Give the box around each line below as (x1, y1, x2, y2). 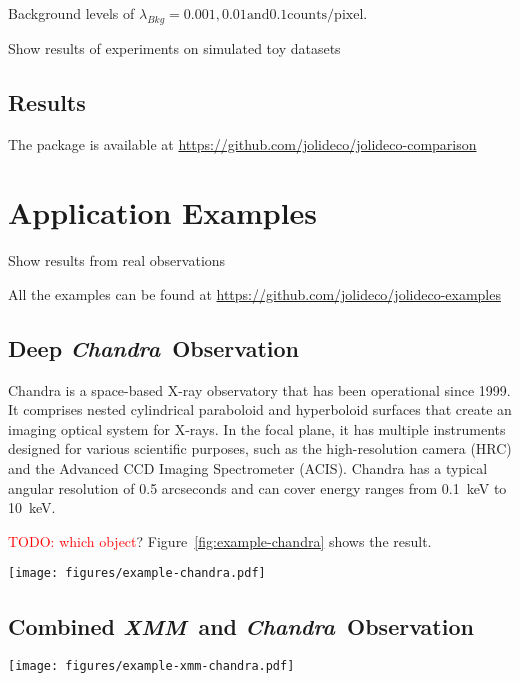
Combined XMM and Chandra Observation (8, 610, 474, 641)
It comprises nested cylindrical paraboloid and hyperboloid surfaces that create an (8, 399, 512, 420)
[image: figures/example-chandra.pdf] (8, 566, 266, 581)
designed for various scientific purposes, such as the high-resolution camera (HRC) (8, 438, 512, 459)
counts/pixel (287, 8, 364, 22)
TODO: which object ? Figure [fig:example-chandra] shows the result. (8, 530, 432, 551)
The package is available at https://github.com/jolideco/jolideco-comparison (8, 133, 477, 154)
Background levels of (8, 3, 135, 23)
